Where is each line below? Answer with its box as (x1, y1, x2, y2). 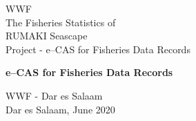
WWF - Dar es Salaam (6, 88, 103, 102)
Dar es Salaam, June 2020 (6, 102, 115, 116)
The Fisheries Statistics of (6, 15, 116, 29)
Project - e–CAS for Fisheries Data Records (6, 41, 190, 56)
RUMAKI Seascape (6, 28, 88, 43)
